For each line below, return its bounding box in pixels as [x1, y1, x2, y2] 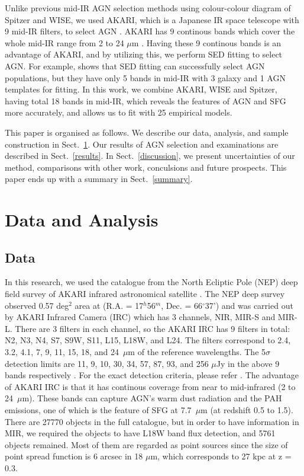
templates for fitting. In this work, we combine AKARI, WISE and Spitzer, [5, 83, 277, 95]
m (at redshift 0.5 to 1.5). [200, 404, 293, 416]
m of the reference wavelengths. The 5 [128, 346, 266, 358]
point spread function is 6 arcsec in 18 [5, 450, 143, 462]
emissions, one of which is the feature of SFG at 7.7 [5, 404, 192, 416]
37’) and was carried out [205, 299, 293, 311]
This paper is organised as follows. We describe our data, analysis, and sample [5, 126, 289, 138]
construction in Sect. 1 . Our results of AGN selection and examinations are [5, 138, 279, 150]
